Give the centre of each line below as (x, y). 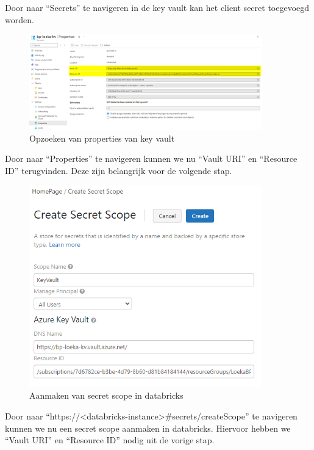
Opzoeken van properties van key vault (102, 138)
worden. (20, 19)
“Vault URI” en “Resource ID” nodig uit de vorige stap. (110, 440)
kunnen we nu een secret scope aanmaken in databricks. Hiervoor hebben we (148, 428)
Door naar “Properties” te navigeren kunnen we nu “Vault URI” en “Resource (151, 158)
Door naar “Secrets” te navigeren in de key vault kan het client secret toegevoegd (157, 7)
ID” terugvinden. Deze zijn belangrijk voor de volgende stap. (119, 170)
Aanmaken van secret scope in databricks (106, 395)
